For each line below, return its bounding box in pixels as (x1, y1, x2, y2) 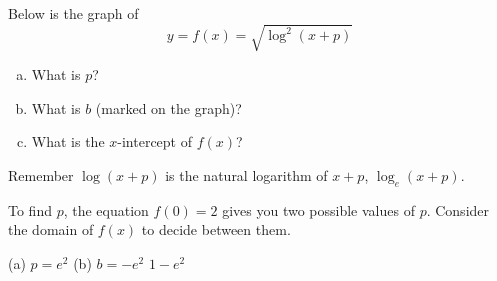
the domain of (8, 219, 94, 240)
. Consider (426, 199, 490, 220)
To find (8, 199, 52, 220)
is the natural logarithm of (165, 164, 328, 185)
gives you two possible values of (222, 199, 415, 220)
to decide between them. (141, 219, 291, 240)
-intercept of (117, 131, 192, 152)
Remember (8, 164, 74, 185)
